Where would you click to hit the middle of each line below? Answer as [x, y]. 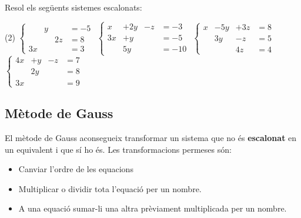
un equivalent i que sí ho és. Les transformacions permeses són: [118, 149]
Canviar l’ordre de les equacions [76, 169]
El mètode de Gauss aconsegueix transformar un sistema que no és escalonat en [151, 137]
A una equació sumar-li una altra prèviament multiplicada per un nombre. [153, 208]
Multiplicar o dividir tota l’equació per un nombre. [110, 188]
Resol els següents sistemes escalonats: [73, 7]
